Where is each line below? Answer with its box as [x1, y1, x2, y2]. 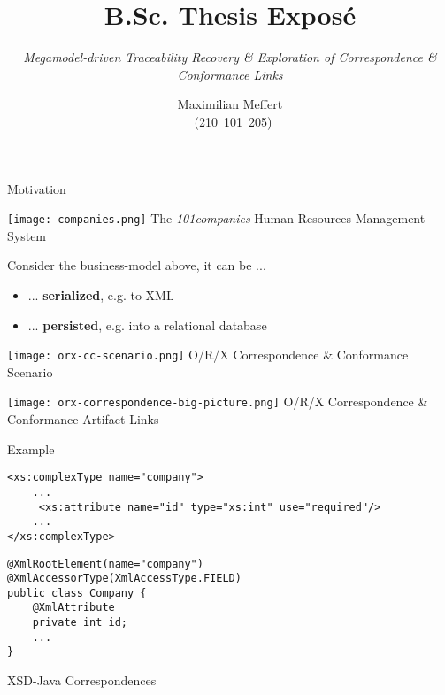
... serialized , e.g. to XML [27, 285, 174, 304]
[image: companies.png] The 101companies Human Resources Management [7, 209, 426, 228]
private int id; [32, 616, 128, 629]
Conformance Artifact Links [7, 410, 159, 429]
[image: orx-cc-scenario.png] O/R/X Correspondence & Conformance [7, 345, 409, 364]
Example [7, 439, 55, 458]
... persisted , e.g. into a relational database [27, 315, 267, 334]
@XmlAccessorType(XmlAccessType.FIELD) [7, 572, 242, 585]
